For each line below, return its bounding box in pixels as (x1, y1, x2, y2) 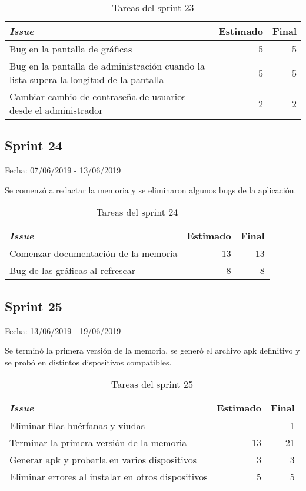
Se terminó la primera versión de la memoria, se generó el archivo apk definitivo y (5, 344, 300, 357)
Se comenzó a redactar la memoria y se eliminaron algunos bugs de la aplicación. (5, 183, 297, 196)
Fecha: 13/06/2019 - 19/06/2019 (5, 324, 121, 337)
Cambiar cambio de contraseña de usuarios (9, 90, 186, 103)
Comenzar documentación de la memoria (9, 246, 178, 261)
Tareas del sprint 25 (111, 377, 193, 391)
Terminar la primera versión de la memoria (9, 436, 187, 450)
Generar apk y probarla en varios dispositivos (9, 453, 197, 467)
